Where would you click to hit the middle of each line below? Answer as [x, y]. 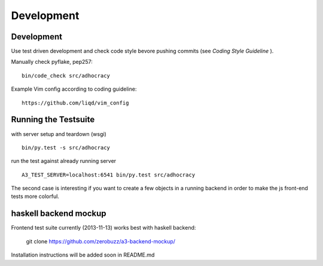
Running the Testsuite [53, 120]
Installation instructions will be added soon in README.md [83, 255]
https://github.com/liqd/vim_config [75, 103]
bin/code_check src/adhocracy [66, 75]
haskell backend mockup [59, 214]
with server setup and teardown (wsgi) [59, 134]
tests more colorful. [35, 196]
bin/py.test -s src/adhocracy [66, 147]
